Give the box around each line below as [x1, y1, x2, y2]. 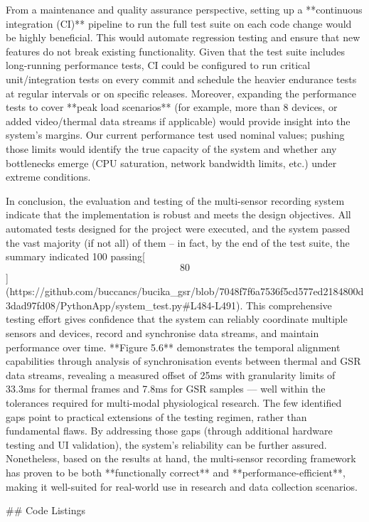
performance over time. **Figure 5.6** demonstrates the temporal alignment [6, 339, 341, 354]
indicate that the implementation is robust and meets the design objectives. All [6, 207, 351, 222]
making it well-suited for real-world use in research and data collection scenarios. [6, 479, 358, 494]
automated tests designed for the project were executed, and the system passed [6, 220, 351, 235]
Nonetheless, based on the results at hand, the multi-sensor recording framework [6, 451, 356, 466]
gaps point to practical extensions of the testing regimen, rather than [6, 409, 307, 424]
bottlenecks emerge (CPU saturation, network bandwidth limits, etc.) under [6, 155, 337, 170]
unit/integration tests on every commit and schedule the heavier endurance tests [6, 71, 357, 86]
